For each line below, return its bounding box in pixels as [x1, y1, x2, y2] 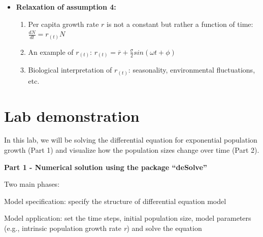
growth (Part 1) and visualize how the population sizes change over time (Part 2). [4, 145, 259, 155]
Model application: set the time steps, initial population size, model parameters [4, 213, 251, 223]
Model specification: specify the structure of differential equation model [4, 195, 226, 206]
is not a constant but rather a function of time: [107, 18, 253, 29]
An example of [28, 46, 74, 57]
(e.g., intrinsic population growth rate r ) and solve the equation [4, 223, 202, 233]
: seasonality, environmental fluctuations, [128, 64, 255, 75]
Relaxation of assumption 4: [16, 2, 116, 12]
